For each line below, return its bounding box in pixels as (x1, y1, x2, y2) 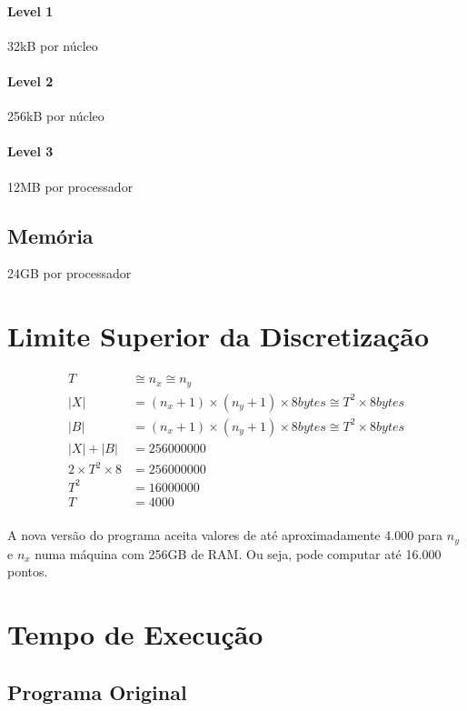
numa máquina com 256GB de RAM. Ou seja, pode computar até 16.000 (35, 544, 442, 563)
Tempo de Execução (7, 616, 263, 653)
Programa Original (7, 677, 187, 706)
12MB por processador (7, 176, 134, 195)
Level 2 (7, 71, 54, 90)
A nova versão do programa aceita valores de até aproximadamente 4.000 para (7, 526, 443, 545)
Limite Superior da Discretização (7, 317, 430, 355)
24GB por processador (7, 264, 132, 283)
